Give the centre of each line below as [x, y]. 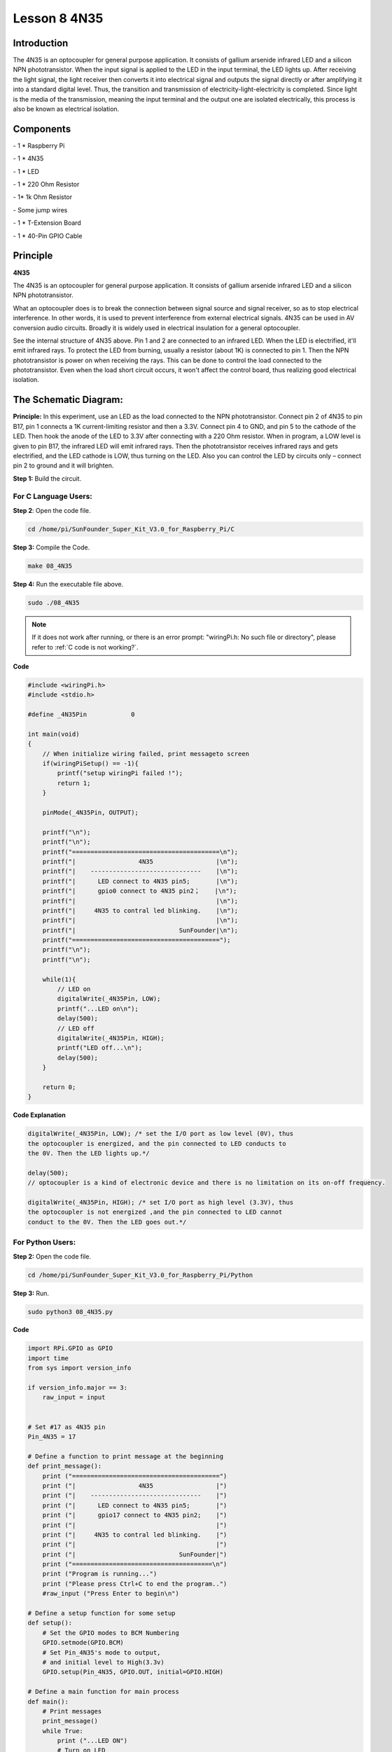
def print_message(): [65, 1466]
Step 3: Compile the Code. [51, 547]
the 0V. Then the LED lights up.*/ [89, 1154]
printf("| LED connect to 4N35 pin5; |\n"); [140, 881]
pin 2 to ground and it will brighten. [63, 465]
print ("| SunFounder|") [135, 1554]
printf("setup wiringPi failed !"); [120, 773]
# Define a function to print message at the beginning [126, 1456]
